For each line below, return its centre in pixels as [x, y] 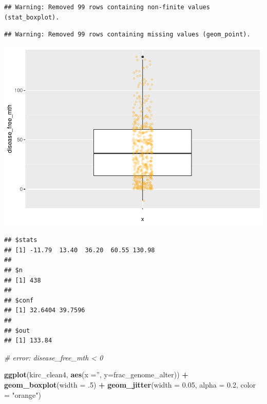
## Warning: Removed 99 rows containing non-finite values [107, 7]
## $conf [19, 300]
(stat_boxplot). [32, 17]
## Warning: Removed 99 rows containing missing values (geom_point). [127, 35]
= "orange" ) [23, 395]
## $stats [21, 240]
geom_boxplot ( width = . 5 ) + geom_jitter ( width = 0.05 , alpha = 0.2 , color [130, 385]
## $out [17, 330]
